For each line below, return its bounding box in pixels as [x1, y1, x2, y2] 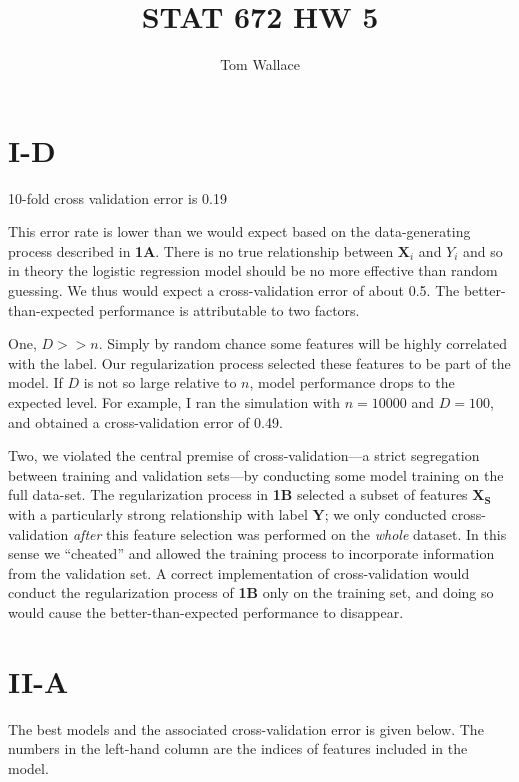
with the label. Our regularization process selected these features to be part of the [8, 352, 511, 373]
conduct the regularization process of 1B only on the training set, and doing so [8, 582, 494, 603]
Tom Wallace [220, 54, 300, 75]
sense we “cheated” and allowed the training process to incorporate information [8, 543, 495, 564]
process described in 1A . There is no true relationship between [8, 240, 394, 261]
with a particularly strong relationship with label [8, 503, 308, 524]
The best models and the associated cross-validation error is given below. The [8, 718, 484, 739]
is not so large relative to [83, 372, 237, 393]
